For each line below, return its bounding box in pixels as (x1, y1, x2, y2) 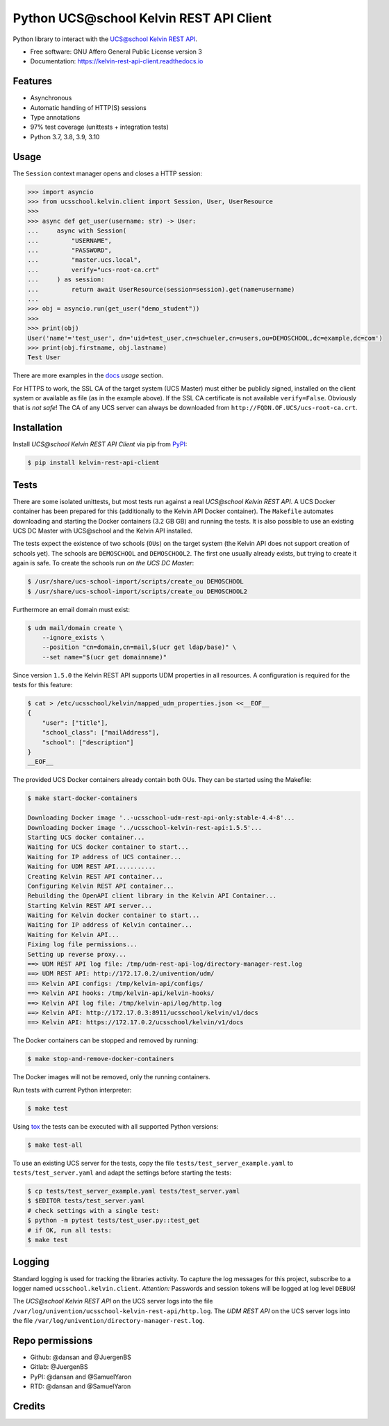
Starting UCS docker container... (27, 833, 145, 841)
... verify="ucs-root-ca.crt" (27, 265, 160, 274)
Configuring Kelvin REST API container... (27, 882, 174, 890)
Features (13, 75, 52, 87)
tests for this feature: (13, 681, 73, 689)
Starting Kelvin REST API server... (27, 902, 153, 909)
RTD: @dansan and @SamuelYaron (30, 1382, 131, 1390)
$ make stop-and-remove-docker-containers (27, 1055, 174, 1063)
